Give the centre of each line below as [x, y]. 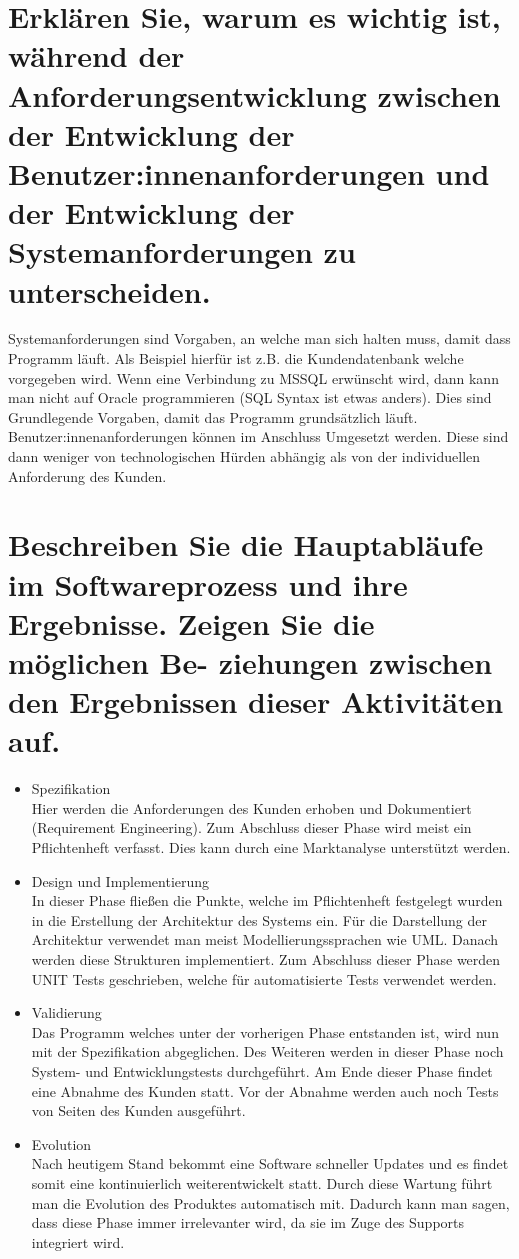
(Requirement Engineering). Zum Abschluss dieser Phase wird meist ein [251, 827]
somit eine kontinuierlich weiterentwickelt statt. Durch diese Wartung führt [262, 1182]
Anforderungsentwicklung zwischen [254, 94]
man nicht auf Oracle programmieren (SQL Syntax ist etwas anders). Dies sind [250, 397]
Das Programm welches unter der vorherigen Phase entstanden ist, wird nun [265, 1031]
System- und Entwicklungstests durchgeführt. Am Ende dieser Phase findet [262, 1070]
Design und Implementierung [120, 880]
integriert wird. [78, 1241]
